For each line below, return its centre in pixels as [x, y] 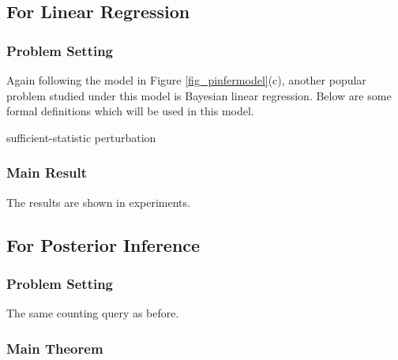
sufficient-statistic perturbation [81, 137]
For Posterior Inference [103, 244]
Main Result [47, 172]
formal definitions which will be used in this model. [130, 111]
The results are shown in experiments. [98, 202]
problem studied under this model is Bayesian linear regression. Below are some [199, 95]
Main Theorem [55, 348]
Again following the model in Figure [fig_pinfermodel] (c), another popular [186, 80]
